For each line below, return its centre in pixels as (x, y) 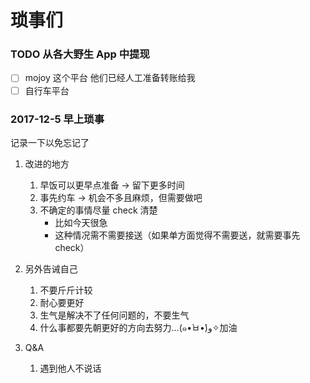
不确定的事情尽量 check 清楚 (98, 210)
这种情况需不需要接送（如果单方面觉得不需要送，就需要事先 (177, 235)
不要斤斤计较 (66, 290)
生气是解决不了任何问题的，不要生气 (114, 315)
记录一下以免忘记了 (50, 142)
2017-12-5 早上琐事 (57, 119)
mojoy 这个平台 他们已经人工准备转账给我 (110, 78)
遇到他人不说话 (70, 368)
